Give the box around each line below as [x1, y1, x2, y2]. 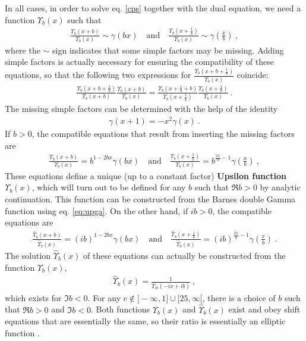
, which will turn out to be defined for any [31, 181, 186, 193]
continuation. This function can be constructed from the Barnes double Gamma [5, 193, 296, 205]
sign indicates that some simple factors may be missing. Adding [52, 43, 284, 56]
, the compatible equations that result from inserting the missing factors [31, 127, 295, 140]
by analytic [260, 181, 301, 193]
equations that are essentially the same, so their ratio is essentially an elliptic [5, 315, 286, 327]
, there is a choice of [202, 291, 276, 304]
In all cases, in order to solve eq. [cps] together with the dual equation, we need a [5, 2, 301, 14]
